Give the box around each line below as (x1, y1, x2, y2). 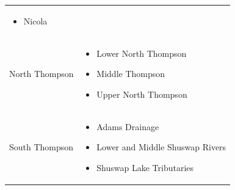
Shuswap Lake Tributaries (96, 161, 194, 174)
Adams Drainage (96, 120, 159, 133)
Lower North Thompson (96, 46, 187, 59)
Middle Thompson (96, 67, 165, 80)
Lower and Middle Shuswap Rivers (96, 141, 226, 153)
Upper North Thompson (96, 87, 187, 100)
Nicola (23, 14, 48, 27)
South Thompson (9, 141, 74, 153)
